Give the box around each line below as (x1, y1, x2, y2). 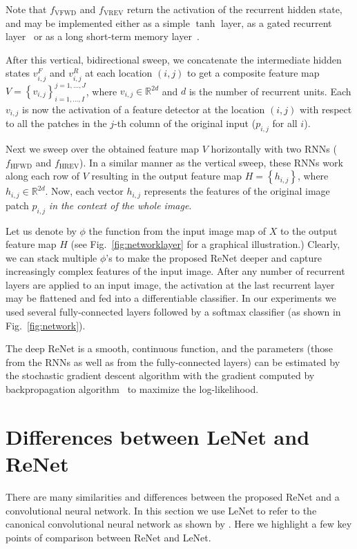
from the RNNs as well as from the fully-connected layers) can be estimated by (6, 354, 340, 369)
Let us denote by (6, 223, 77, 238)
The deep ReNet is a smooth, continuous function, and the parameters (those (6, 341, 333, 356)
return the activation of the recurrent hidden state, (126, 2, 342, 16)
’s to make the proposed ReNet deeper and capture (106, 250, 322, 264)
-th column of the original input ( (114, 116, 256, 131)
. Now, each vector (45, 184, 124, 198)
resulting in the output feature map (91, 168, 242, 183)
